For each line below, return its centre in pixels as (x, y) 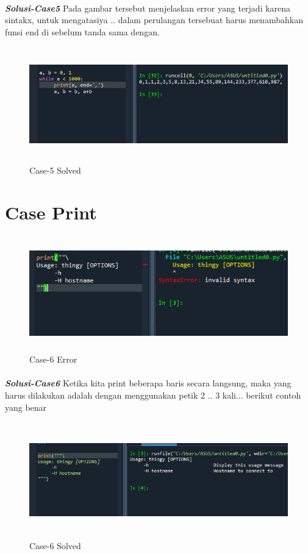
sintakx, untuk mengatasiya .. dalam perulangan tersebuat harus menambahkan (154, 20)
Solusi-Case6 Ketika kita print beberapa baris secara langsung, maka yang (148, 383)
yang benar (26, 407)
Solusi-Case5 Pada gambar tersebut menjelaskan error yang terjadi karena (148, 8)
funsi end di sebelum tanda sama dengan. (82, 31)
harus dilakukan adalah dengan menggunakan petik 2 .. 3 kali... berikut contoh (153, 395)
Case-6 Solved (55, 545)
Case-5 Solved (55, 170)
